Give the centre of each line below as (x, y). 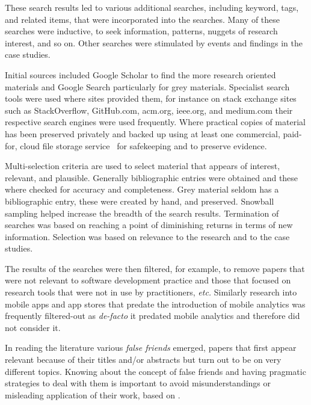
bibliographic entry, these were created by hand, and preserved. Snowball (140, 201)
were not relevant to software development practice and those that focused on (148, 280)
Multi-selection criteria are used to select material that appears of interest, (143, 166)
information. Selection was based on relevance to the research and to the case (147, 236)
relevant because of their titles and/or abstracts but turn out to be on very (143, 360)
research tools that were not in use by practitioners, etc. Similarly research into (151, 292)
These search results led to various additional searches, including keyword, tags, (152, 7)
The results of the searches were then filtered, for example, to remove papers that (155, 268)
